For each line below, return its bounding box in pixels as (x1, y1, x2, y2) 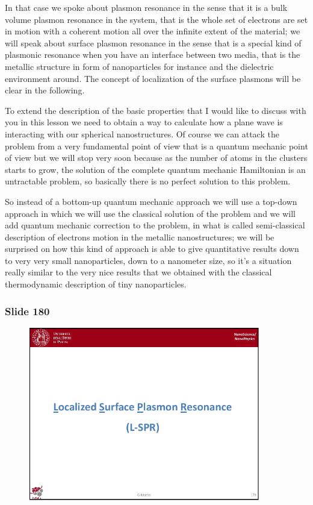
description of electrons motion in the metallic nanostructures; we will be (5, 230, 274, 243)
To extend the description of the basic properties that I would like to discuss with (5, 104, 306, 116)
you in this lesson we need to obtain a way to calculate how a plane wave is (5, 116, 283, 128)
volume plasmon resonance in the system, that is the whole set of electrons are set (5, 13, 308, 25)
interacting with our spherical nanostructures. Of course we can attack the (5, 127, 279, 140)
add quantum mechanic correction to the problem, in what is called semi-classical (5, 219, 305, 231)
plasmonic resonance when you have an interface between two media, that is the (5, 48, 300, 61)
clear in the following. (5, 84, 85, 96)
